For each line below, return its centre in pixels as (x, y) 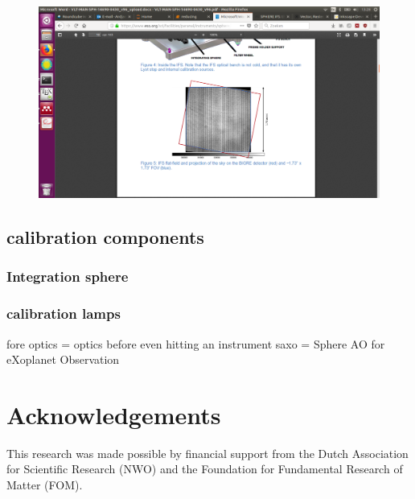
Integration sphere (68, 276)
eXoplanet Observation (63, 359)
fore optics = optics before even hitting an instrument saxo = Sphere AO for (196, 343)
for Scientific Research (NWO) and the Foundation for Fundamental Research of (205, 469)
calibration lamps (64, 313)
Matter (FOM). (45, 485)
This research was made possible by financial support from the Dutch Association (207, 453)
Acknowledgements (114, 414)
